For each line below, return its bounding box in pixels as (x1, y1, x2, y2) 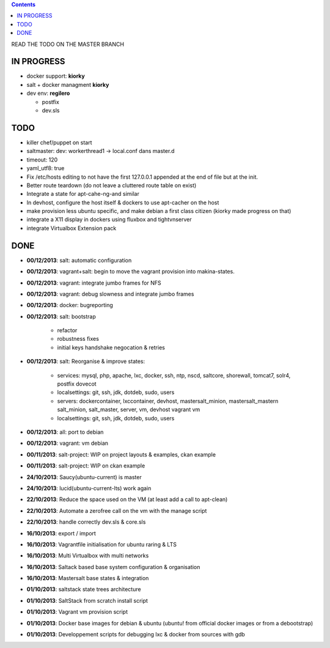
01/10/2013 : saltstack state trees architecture (26, 586, 141, 593)
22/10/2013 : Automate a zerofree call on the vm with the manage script (26, 507, 207, 514)
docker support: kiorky (26, 72, 86, 80)
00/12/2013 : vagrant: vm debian (26, 439, 109, 447)
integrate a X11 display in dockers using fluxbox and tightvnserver (26, 216, 192, 223)
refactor (57, 327, 78, 334)
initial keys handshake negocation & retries (57, 343, 165, 351)
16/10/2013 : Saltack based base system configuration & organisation (26, 563, 200, 570)
